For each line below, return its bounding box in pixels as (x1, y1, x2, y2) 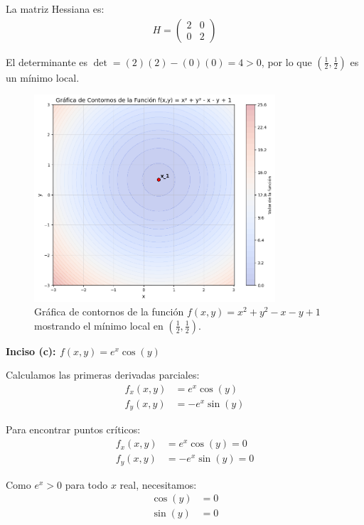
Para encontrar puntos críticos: (6, 422, 141, 437)
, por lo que (261, 54, 312, 69)
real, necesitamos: (119, 477, 197, 492)
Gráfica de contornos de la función (34, 304, 184, 319)
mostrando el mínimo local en (34, 318, 164, 332)
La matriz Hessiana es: (6, 1, 105, 16)
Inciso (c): (6, 343, 56, 358)
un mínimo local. (6, 70, 80, 85)
